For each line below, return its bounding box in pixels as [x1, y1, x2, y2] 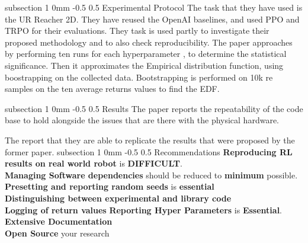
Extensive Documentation [5, 215, 113, 228]
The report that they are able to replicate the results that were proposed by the [5, 133, 295, 146]
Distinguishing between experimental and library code [5, 191, 232, 204]
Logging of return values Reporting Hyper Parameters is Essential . [5, 203, 283, 216]
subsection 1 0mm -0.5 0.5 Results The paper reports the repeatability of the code [5, 102, 303, 114]
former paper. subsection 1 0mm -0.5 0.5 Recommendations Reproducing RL [5, 145, 293, 158]
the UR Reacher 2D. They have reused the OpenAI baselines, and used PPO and [5, 12, 300, 25]
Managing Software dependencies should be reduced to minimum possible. [5, 168, 298, 181]
